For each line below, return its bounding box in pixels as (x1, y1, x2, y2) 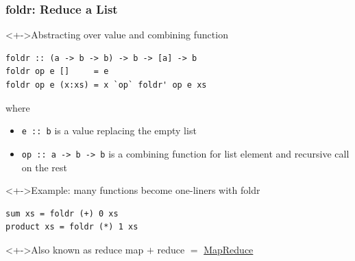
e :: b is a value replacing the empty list (21, 123, 197, 138)
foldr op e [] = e (5, 66, 109, 77)
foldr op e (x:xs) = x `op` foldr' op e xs (5, 80, 207, 90)
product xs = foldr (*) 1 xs (5, 222, 138, 232)
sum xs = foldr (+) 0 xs (5, 208, 119, 219)
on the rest (21, 160, 68, 174)
